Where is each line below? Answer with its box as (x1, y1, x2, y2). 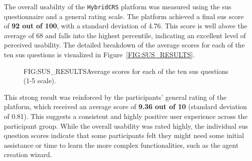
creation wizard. (4, 149, 52, 160)
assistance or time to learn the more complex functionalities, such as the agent (4, 139, 239, 150)
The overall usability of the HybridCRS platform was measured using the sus (4, 1, 231, 11)
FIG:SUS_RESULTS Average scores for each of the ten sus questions (23, 66, 229, 76)
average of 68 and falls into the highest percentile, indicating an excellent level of (4, 30, 246, 40)
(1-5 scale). (23, 75, 56, 86)
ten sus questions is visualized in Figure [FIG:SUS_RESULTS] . (4, 49, 195, 60)
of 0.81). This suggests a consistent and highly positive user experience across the (4, 111, 248, 121)
